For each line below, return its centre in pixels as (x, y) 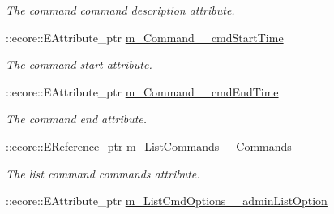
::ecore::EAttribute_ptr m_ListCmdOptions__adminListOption (167, 201)
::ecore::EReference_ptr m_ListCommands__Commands (149, 146)
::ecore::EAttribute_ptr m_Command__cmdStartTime (145, 37)
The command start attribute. (79, 64)
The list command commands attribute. (103, 173)
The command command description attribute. (120, 10)
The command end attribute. (77, 119)
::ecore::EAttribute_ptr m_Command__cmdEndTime (142, 91)
